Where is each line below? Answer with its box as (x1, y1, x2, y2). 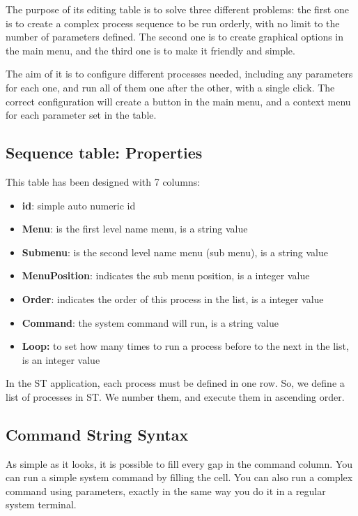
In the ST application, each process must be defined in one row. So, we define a (6, 376, 345, 390)
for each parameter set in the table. (6, 108, 157, 122)
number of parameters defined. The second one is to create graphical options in (6, 29, 344, 44)
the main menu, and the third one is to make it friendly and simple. (6, 43, 295, 57)
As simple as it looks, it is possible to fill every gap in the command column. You (6, 456, 352, 471)
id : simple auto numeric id (22, 198, 136, 212)
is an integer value (22, 352, 100, 367)
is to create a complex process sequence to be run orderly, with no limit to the (6, 15, 340, 30)
